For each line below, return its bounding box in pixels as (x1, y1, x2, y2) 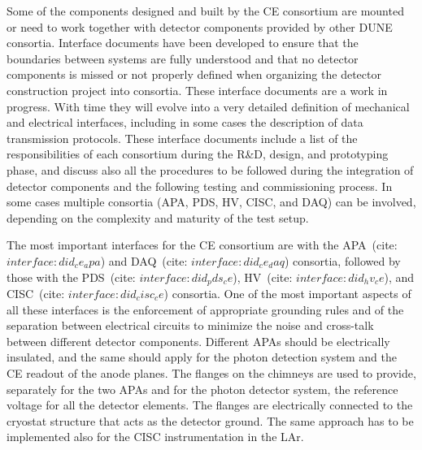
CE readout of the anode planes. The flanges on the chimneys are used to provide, (7, 364, 416, 381)
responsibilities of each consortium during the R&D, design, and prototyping (7, 145, 389, 162)
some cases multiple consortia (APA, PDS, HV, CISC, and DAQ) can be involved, (7, 193, 416, 210)
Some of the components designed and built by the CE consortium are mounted (7, 2, 404, 19)
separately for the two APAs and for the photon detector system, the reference (7, 380, 398, 397)
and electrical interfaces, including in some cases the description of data (7, 114, 363, 131)
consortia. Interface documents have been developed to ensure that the (7, 34, 359, 51)
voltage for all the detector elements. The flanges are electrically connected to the (7, 396, 413, 413)
